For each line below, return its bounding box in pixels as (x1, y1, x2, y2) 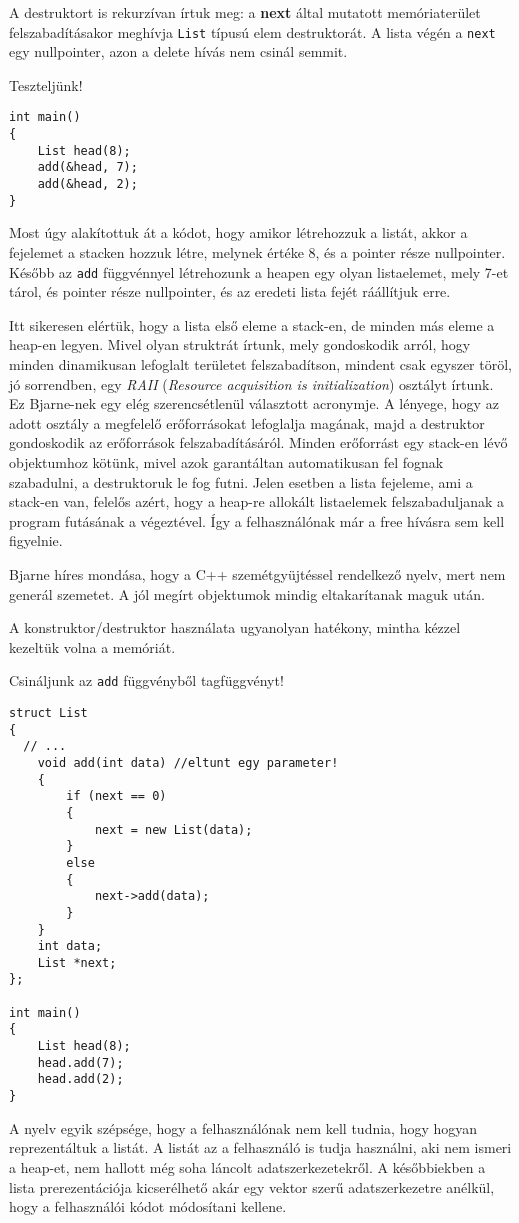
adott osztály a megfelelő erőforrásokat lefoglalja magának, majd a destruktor (9, 412, 485, 433)
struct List (9, 705, 88, 720)
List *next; (37, 955, 117, 970)
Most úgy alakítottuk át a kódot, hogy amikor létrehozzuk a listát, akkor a (9, 222, 468, 243)
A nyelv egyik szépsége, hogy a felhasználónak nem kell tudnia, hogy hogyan (9, 1117, 478, 1138)
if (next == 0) (66, 789, 167, 804)
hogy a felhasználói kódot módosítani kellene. (9, 1196, 287, 1217)
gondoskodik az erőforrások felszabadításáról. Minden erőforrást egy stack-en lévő (9, 432, 508, 453)
